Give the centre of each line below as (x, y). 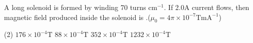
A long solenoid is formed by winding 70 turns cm (81, 7)
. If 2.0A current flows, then (207, 7)
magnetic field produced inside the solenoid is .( (77, 17)
